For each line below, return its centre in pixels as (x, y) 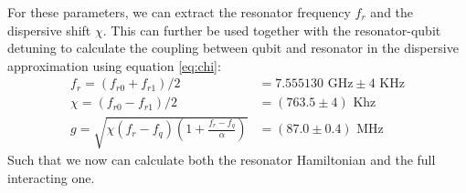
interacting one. (51, 177)
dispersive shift (49, 30)
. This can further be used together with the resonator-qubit (272, 30)
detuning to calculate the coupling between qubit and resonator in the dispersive (233, 48)
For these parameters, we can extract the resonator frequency (179, 12)
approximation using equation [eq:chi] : (114, 65)
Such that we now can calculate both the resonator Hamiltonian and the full (222, 160)
